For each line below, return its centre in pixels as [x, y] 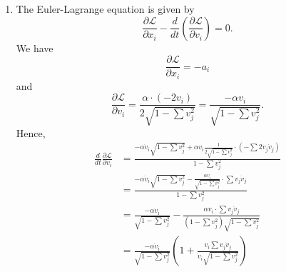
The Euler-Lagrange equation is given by [105, 9]
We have [35, 47]
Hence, [31, 132]
